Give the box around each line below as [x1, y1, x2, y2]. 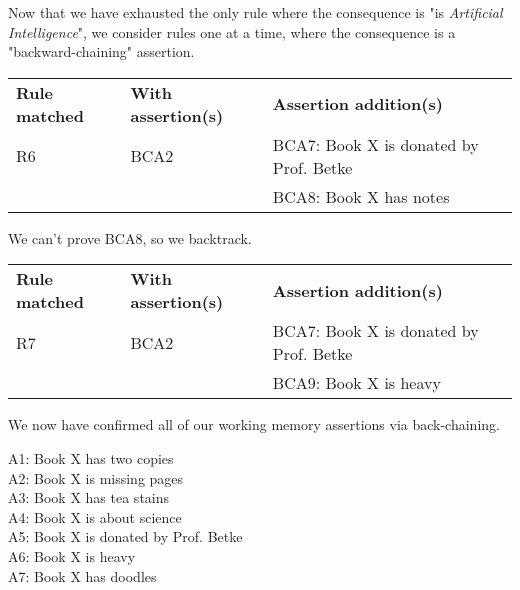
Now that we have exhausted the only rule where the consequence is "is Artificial [8, 2, 503, 22]
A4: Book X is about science [8, 506, 182, 527]
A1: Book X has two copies [8, 447, 174, 468]
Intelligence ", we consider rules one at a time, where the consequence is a [8, 21, 456, 42]
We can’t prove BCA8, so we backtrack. [8, 227, 252, 248]
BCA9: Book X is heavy [272, 371, 441, 395]
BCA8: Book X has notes [272, 184, 450, 208]
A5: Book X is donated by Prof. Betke [8, 526, 243, 547]
